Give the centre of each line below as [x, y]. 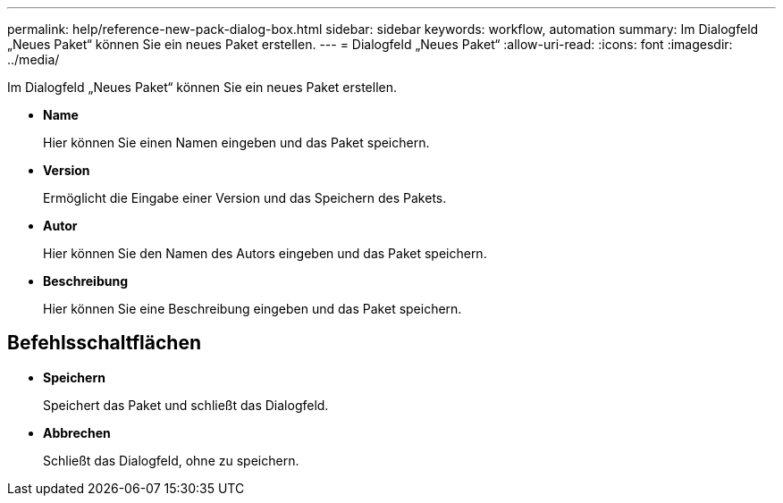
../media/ [34, 59]
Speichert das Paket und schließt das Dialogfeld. [186, 405]
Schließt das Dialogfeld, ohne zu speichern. [171, 460]
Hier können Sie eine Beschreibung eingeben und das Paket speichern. [253, 309]
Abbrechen [77, 432]
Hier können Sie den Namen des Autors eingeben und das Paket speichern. [265, 253]
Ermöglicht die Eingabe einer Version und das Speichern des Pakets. [245, 198]
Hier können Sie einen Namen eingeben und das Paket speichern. [236, 143]
